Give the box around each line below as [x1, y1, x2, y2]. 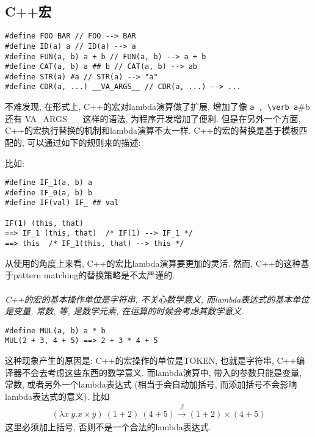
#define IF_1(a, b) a [5, 178, 93, 187]
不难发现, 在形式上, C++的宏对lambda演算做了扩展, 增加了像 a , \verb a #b [5, 100, 310, 113]
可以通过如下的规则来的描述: [27, 135, 141, 148]
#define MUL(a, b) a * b [5, 326, 106, 335]
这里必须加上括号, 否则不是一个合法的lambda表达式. [5, 421, 211, 433]
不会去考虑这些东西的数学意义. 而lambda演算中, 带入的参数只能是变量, [21, 366, 302, 378]
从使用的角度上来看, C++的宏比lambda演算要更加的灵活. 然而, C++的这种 [5, 256, 301, 269]
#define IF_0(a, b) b [5, 188, 93, 197]
